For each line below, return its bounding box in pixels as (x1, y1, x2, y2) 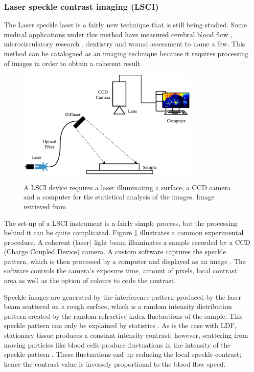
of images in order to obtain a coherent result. (4, 58, 142, 68)
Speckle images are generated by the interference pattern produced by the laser (4, 291, 241, 302)
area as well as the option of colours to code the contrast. (4, 275, 176, 285)
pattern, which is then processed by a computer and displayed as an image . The (4, 256, 246, 266)
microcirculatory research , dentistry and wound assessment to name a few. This (4, 39, 245, 49)
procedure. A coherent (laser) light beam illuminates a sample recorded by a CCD (4, 237, 251, 247)
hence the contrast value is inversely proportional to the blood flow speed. (4, 358, 226, 369)
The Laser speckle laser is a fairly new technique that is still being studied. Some (4, 20, 247, 30)
